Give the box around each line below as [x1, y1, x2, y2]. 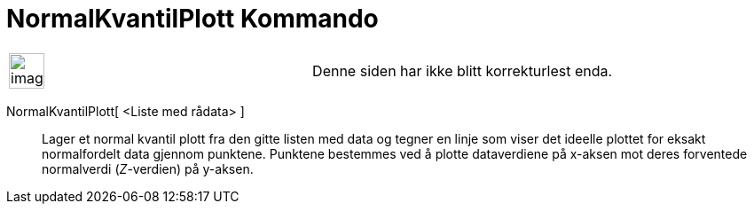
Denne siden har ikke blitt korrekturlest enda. [312, 61, 613, 80]
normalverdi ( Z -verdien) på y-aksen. [42, 160, 254, 176]
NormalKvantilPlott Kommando [6, 4, 379, 34]
